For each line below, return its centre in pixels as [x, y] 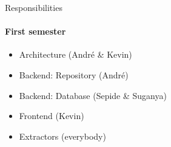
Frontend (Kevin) [52, 116]
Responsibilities [34, 7]
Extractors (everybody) [62, 136]
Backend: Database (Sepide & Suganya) [93, 95]
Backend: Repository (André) [74, 74]
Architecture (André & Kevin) [75, 54]
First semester [35, 31]
